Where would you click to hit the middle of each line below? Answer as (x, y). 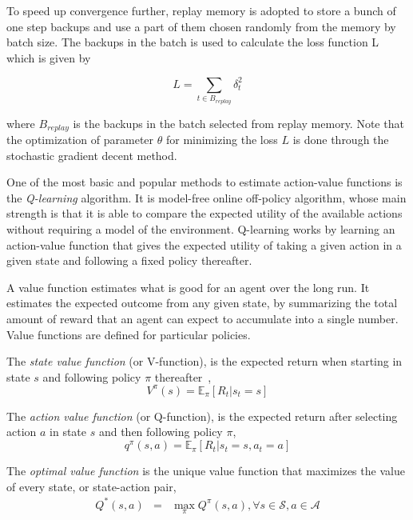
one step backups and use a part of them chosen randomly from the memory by (201, 26)
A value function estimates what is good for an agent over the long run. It (188, 287)
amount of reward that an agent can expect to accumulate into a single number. (203, 318)
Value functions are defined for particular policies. (129, 334)
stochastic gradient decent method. (92, 155)
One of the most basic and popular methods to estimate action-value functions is (205, 182)
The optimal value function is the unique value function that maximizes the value (206, 471)
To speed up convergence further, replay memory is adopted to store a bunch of (201, 10)
